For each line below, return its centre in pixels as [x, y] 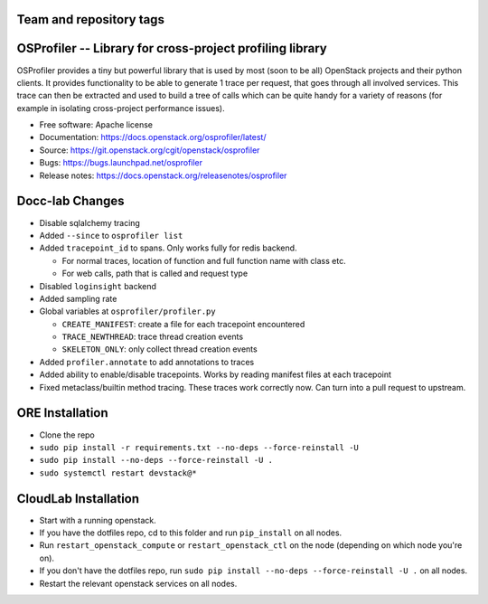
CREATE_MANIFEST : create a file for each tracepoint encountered [183, 324]
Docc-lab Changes [71, 201]
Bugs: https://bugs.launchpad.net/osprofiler [121, 163]
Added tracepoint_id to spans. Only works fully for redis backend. [168, 248]
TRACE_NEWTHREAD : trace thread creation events [153, 337]
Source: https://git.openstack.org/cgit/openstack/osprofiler [150, 150]
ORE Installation [62, 413]
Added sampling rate [78, 298]
